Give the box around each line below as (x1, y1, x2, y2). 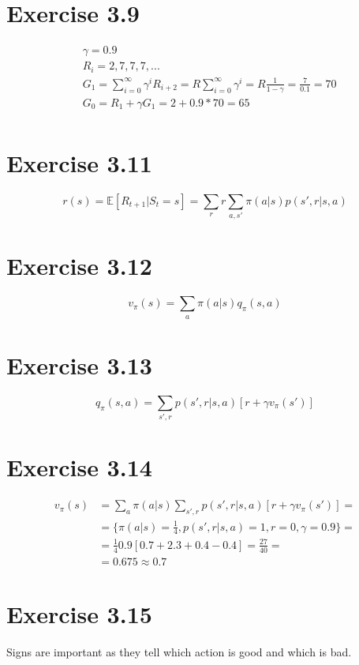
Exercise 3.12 (6, 250, 152, 282)
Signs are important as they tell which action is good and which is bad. (6, 643, 352, 659)
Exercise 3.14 (6, 451, 152, 483)
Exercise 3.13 (6, 348, 152, 381)
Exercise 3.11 (6, 146, 152, 178)
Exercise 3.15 (6, 597, 152, 629)
